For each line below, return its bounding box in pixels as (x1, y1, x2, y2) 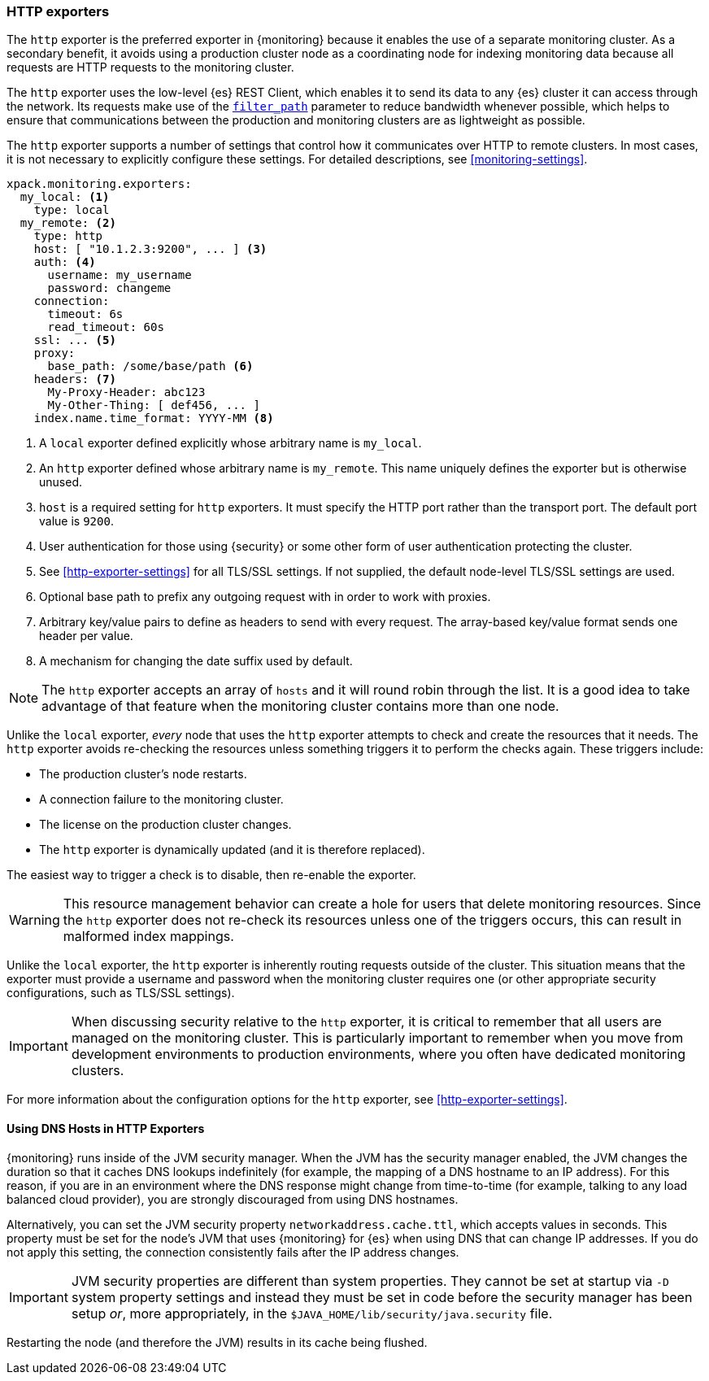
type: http (33, 229, 103, 243)
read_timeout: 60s (47, 320, 164, 334)
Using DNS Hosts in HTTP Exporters (7, 1121, 205, 1135)
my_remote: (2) (20, 216, 116, 230)
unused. (39, 475, 82, 490)
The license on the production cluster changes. (39, 817, 292, 832)
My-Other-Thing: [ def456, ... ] (47, 399, 260, 412)
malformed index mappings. (63, 928, 234, 945)
